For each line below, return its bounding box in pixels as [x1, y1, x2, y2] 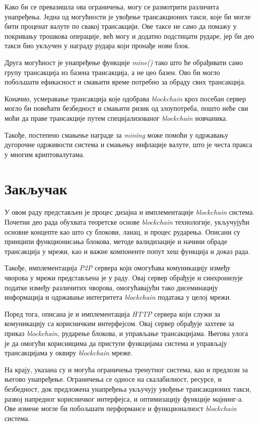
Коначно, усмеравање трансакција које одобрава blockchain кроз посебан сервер [4, 93, 246, 103]
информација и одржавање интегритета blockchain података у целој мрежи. [4, 292, 232, 302]
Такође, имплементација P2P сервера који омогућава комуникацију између [4, 262, 231, 273]
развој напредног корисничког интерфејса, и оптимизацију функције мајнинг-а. [4, 393, 244, 404]
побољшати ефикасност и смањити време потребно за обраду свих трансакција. [4, 77, 246, 87]
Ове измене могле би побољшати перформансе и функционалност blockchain [4, 403, 237, 414]
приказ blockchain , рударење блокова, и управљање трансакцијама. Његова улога [4, 328, 248, 338]
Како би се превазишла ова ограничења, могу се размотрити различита [4, 1, 219, 11]
